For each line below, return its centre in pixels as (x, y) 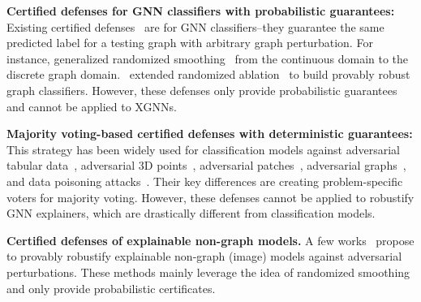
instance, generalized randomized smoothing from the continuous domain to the (208, 58)
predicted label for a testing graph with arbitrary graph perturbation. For (190, 43)
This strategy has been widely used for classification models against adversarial (203, 149)
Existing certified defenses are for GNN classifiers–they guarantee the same (195, 26)
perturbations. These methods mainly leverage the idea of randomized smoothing (208, 272)
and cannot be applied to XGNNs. (92, 106)
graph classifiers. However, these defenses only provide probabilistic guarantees (202, 90)
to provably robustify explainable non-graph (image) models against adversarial (204, 256)
